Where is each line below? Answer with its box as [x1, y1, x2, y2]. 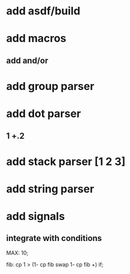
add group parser [6, 79, 95, 93]
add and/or [6, 55, 49, 65]
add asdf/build [6, 4, 81, 18]
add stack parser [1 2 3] [6, 155, 126, 168]
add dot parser [6, 107, 81, 121]
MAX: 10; [6, 249, 29, 256]
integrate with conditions [6, 233, 102, 243]
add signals [6, 210, 65, 223]
